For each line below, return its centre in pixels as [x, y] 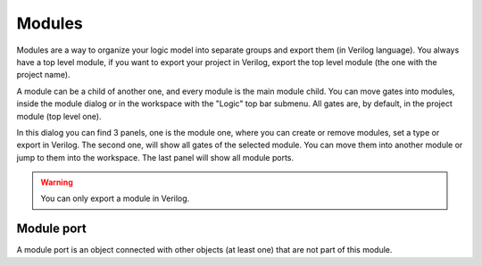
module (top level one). [59, 116]
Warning [57, 182]
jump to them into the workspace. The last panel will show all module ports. [155, 157]
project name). [43, 75]
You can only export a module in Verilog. [115, 199]
